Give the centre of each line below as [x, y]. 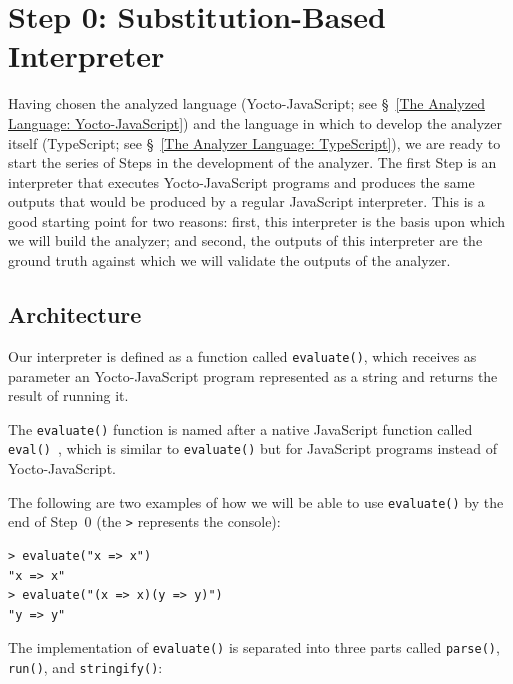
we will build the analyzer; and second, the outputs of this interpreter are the [245, 240]
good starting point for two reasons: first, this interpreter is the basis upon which [257, 220]
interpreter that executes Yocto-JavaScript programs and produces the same [241, 181]
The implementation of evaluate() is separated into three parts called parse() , [254, 647]
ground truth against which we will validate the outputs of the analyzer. [229, 260]
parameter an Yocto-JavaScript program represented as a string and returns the [253, 375]
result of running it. [68, 395]
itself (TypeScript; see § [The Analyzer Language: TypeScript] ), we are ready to [254, 142]
